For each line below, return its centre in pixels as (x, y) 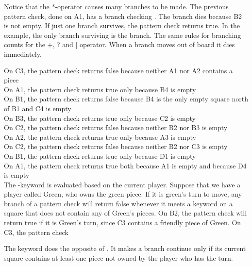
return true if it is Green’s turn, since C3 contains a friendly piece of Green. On (123, 223)
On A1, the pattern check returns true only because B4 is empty (100, 89)
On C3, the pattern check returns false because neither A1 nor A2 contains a (118, 70)
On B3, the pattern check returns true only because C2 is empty (100, 118)
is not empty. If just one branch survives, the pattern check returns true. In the (122, 25)
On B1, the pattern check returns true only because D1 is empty (100, 156)
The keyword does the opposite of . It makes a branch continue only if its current (125, 248)
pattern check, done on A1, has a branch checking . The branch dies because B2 (123, 16)
